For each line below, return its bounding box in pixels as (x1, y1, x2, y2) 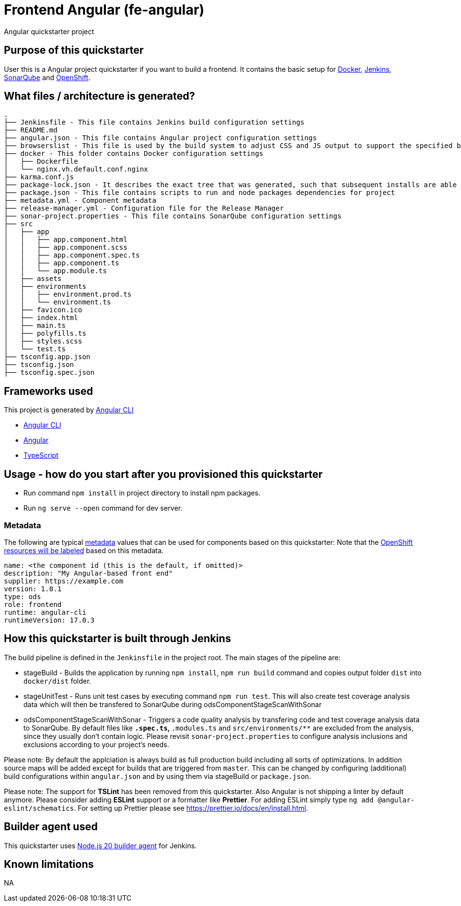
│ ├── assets (4, 275, 62, 283)
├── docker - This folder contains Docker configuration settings (4, 150, 264, 158)
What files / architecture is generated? (4, 90, 195, 103)
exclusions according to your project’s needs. (23, 740, 169, 749)
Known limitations (4, 858, 94, 870)
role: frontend (4, 600, 62, 608)
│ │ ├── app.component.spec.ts (4, 251, 140, 259)
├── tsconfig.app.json (4, 353, 91, 361)
